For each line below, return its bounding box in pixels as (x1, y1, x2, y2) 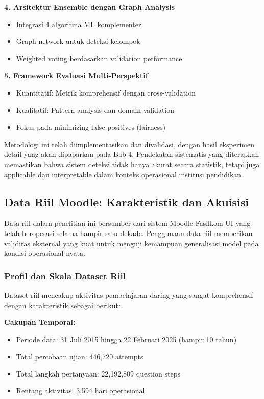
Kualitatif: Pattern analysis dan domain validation (16, 104, 175, 115)
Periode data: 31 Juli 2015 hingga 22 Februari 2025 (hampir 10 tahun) (16, 334, 237, 344)
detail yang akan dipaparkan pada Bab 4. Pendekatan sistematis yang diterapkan (4, 149, 259, 159)
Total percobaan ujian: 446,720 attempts (16, 351, 143, 362)
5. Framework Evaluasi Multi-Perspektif (4, 70, 148, 81)
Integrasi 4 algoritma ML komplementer (16, 18, 141, 29)
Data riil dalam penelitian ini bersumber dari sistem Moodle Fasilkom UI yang (4, 218, 251, 228)
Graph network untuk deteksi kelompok (16, 36, 140, 46)
